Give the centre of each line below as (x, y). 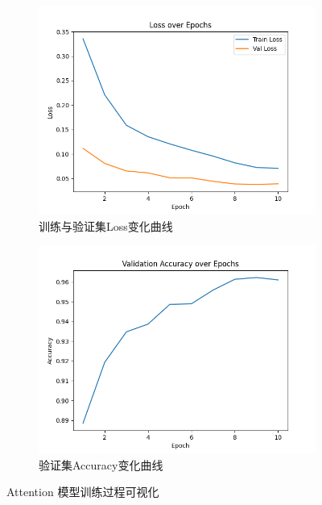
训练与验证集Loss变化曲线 (106, 225)
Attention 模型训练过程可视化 (83, 492)
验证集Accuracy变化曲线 (101, 464)
